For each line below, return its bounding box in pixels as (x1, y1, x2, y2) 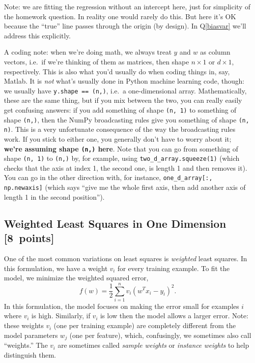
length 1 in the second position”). (4, 191, 105, 202)
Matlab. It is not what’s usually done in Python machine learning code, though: (4, 76, 245, 86)
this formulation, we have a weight (4, 263, 108, 273)
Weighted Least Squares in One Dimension (4, 215, 227, 231)
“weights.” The (4, 340, 48, 350)
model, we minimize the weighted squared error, (4, 272, 148, 283)
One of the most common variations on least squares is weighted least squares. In (4, 253, 247, 263)
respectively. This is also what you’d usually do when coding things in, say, (4, 66, 230, 76)
